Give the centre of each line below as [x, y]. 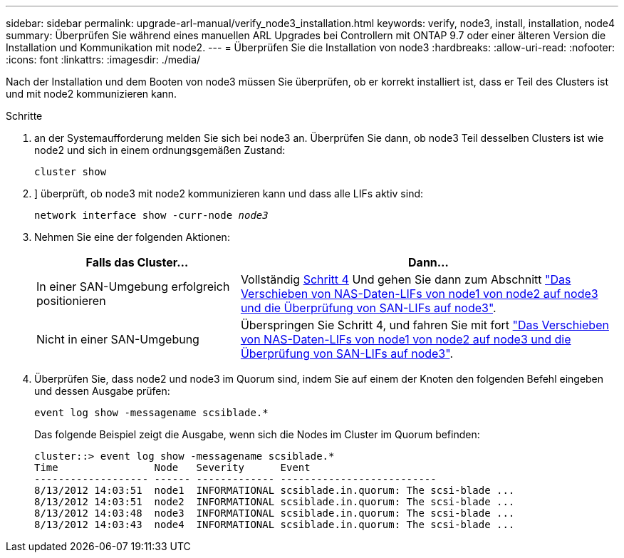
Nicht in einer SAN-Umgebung [118, 339]
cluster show [71, 172]
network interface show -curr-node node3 [151, 215]
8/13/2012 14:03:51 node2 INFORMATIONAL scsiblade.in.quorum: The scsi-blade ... [275, 502]
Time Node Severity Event [172, 467]
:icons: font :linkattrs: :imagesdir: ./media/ [103, 60]
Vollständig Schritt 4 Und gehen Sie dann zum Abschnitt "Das [406, 279]
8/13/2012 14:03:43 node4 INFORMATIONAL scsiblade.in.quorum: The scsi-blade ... [275, 525]
